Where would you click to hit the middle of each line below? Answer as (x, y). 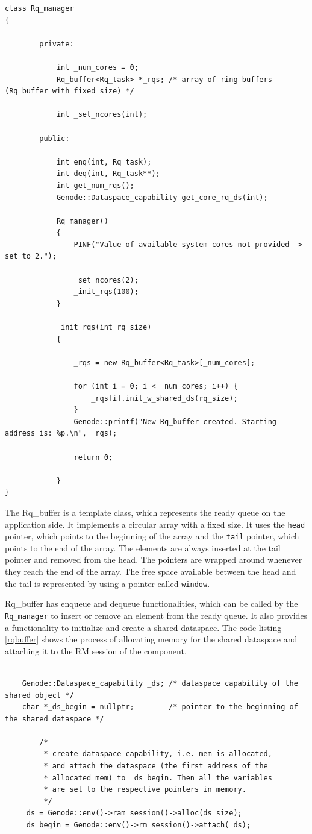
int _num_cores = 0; (97, 67)
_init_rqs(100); (106, 292)
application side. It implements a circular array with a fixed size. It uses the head (155, 524)
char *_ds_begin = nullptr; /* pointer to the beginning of (160, 707)
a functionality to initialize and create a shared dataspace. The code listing (143, 627)
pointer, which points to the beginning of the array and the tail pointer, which (152, 536)
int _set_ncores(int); (102, 115)
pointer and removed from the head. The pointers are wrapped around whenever (154, 560)
